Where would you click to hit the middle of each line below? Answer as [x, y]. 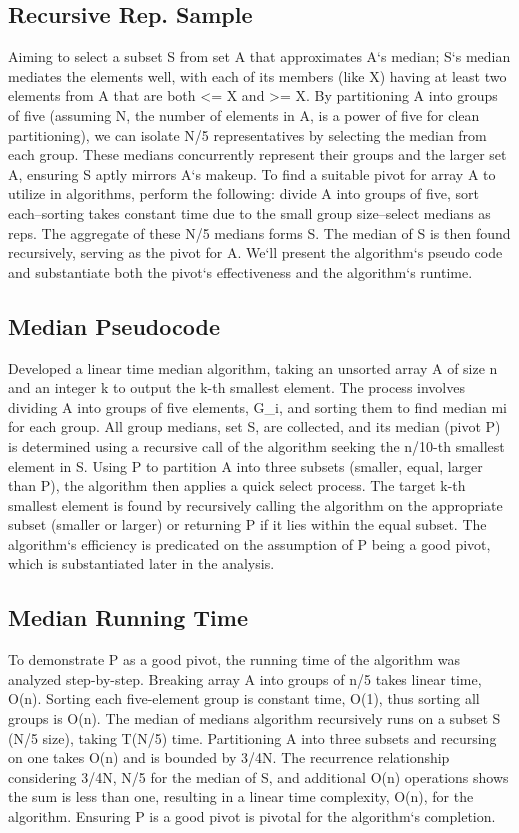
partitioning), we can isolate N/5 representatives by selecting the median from [247, 134]
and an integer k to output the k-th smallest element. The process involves [236, 387]
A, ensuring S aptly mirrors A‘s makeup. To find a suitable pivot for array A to [252, 173]
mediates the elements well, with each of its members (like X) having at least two [257, 75]
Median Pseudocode [114, 325]
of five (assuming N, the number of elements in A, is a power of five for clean [244, 114]
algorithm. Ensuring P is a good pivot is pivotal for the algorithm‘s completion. [252, 816]
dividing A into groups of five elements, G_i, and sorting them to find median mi [257, 406]
